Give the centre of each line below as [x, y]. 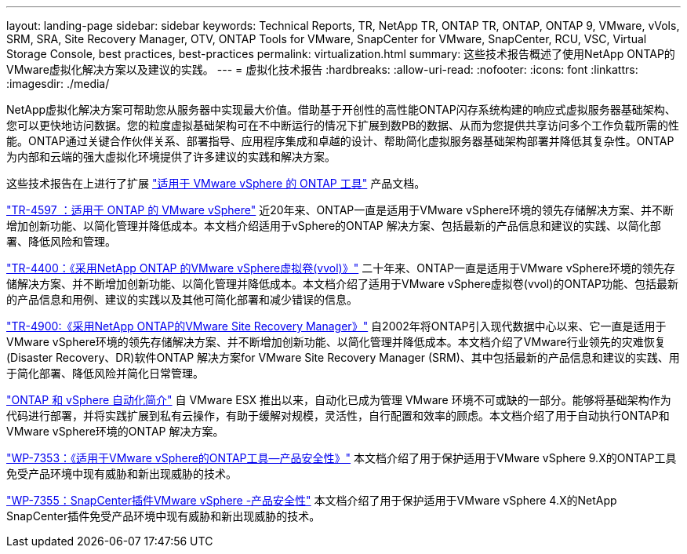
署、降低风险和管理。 [61, 241]
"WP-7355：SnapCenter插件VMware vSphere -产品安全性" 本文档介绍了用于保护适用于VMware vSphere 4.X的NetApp [312, 500]
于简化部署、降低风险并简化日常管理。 [105, 373]
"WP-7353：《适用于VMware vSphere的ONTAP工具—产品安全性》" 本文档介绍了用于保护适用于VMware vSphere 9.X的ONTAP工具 [342, 458]
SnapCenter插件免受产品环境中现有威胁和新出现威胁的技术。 [164, 516]
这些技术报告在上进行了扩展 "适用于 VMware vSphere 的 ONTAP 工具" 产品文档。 [216, 183]
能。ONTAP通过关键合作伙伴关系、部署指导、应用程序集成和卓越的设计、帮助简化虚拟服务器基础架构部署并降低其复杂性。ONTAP [340, 141]
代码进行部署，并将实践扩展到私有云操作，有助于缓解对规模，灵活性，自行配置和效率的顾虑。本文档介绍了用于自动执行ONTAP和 [338, 415]
